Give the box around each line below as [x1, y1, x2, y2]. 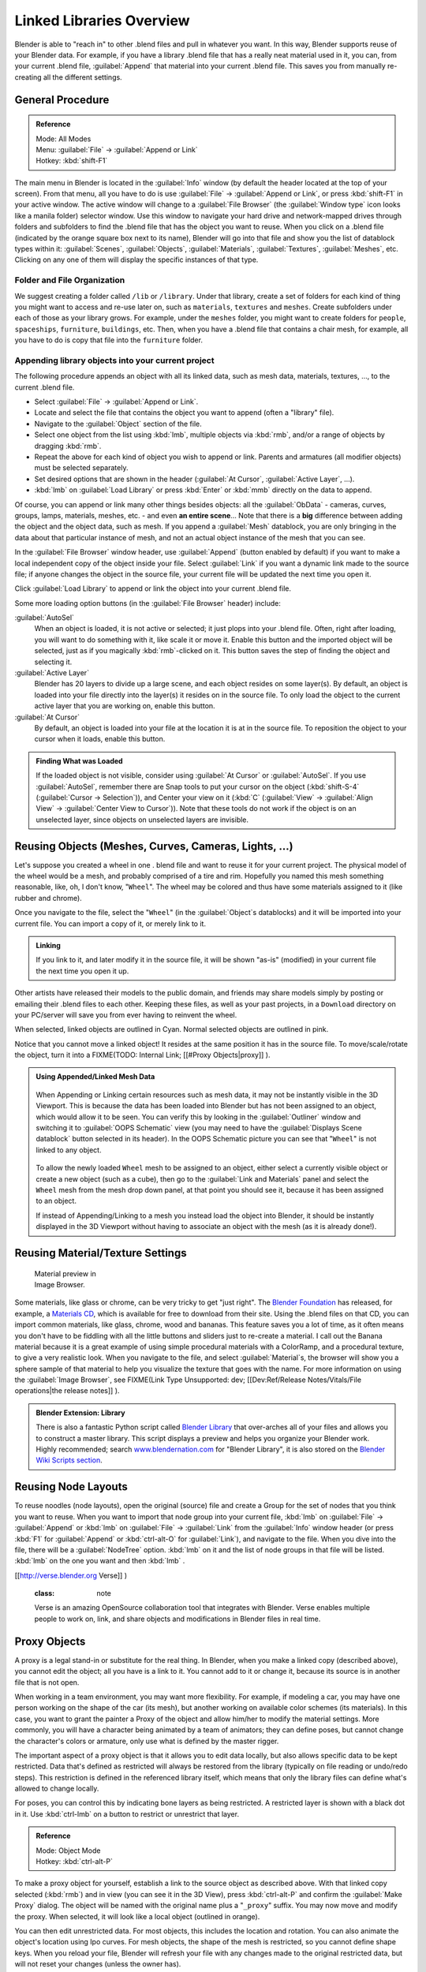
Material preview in [34, 1268, 96, 1278]
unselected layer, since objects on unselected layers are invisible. [35, 815, 248, 824]
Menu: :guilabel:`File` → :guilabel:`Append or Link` [35, 144, 198, 154]
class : [34, 1589, 55, 1598]
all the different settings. [43, 72, 122, 82]
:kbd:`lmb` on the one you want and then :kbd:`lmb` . [14, 1556, 185, 1566]
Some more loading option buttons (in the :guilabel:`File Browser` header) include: [14, 598, 282, 607]
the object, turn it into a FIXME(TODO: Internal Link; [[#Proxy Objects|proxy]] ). [14, 1050, 271, 1060]
